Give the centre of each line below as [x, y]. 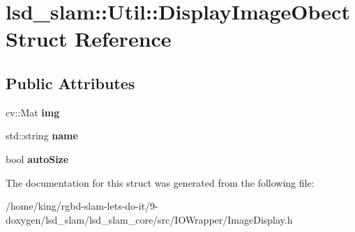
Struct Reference [89, 39]
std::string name [42, 136]
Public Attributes [70, 83]
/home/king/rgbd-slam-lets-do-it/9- [82, 206]
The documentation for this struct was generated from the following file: [160, 182]
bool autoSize [37, 158]
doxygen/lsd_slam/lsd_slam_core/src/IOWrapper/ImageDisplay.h [149, 219]
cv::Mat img [33, 112]
